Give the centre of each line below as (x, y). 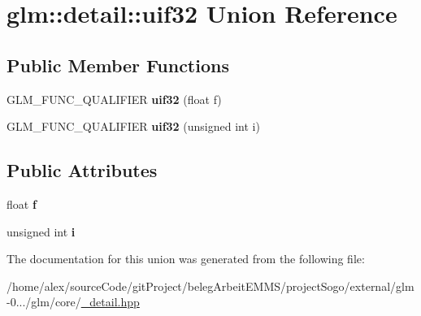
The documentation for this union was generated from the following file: (186, 259)
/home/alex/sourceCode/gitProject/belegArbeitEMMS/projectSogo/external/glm (210, 286)
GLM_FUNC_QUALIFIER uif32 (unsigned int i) (133, 126)
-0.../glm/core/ (44, 302)
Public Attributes (82, 170)
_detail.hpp (110, 302)
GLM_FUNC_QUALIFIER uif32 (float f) (114, 99)
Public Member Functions (118, 65)
